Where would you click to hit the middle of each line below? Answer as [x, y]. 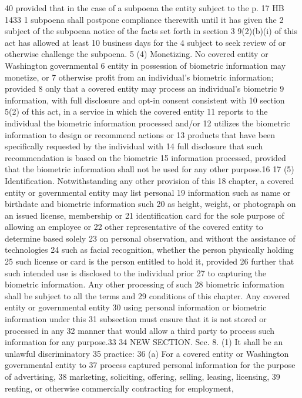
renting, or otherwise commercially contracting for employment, [119, 388]
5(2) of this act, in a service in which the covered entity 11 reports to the [136, 111]
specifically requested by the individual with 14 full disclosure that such [134, 146]
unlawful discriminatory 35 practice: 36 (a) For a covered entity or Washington [147, 353]
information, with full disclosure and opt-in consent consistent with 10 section [145, 100]
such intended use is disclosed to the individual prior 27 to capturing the [136, 272]
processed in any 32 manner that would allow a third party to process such [140, 330]
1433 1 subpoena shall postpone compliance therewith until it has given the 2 [144, 19]
